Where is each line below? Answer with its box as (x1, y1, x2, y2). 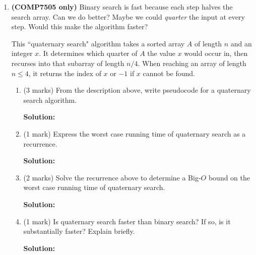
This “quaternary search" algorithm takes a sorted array (11, 38, 185, 48)
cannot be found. (143, 68, 195, 78)
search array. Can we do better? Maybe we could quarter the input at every (11, 11, 245, 22)
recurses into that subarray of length (11, 57, 124, 68)
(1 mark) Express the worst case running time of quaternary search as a (23, 128, 246, 139)
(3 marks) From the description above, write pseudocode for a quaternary (23, 85, 251, 95)
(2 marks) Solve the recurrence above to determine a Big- (23, 172, 201, 182)
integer (11, 48, 33, 58)
